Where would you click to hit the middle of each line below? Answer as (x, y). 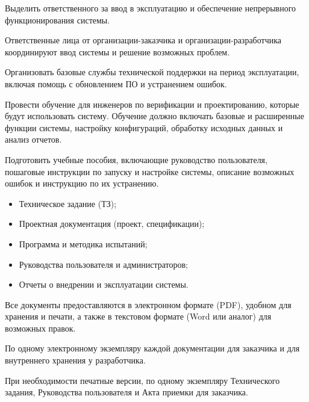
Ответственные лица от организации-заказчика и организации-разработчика (143, 40)
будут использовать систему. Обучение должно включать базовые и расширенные (154, 116)
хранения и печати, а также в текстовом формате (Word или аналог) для (138, 316)
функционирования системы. (58, 20)
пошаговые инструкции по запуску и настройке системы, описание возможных (150, 171)
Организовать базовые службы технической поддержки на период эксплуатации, (152, 72)
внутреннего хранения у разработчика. (75, 360)
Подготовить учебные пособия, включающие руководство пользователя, (136, 159)
